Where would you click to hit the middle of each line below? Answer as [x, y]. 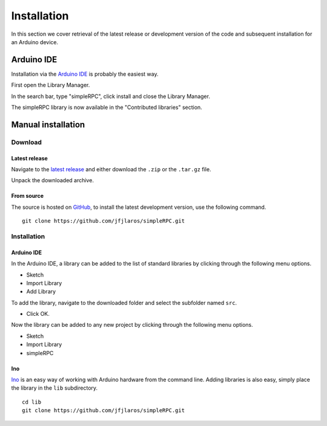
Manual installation [48, 124]
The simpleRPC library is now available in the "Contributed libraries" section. [107, 107]
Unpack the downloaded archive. [52, 180]
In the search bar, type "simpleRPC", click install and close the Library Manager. [111, 96]
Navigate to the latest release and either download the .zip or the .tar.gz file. [111, 169]
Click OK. [38, 314]
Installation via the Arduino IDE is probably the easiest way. [85, 74]
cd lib [32, 402]
